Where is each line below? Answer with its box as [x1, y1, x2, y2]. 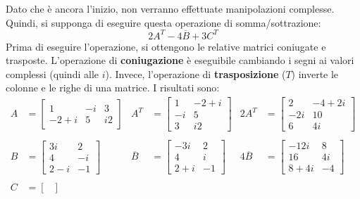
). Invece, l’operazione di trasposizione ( [105, 66, 286, 81]
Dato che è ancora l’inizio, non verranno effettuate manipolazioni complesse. [6, 1, 335, 15]
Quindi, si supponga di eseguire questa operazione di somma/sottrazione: [6, 15, 321, 30]
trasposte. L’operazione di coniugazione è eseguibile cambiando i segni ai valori [6, 53, 354, 68]
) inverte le [291, 66, 339, 81]
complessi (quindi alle [6, 66, 99, 81]
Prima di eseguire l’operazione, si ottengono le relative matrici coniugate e [6, 39, 326, 53]
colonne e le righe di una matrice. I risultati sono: [6, 80, 220, 95]
